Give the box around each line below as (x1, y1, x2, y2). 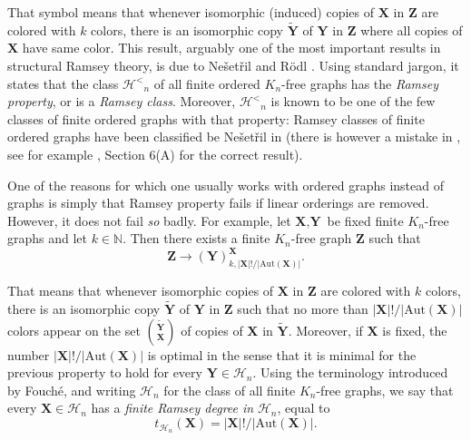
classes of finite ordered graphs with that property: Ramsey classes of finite (7, 109, 425, 128)
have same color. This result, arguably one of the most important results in (22, 38, 441, 57)
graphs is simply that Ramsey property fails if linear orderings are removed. (7, 193, 429, 212)
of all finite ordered (153, 73, 260, 93)
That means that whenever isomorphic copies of (7, 281, 274, 300)
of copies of (181, 320, 243, 339)
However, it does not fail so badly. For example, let (7, 210, 291, 230)
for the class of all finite (163, 380, 296, 399)
